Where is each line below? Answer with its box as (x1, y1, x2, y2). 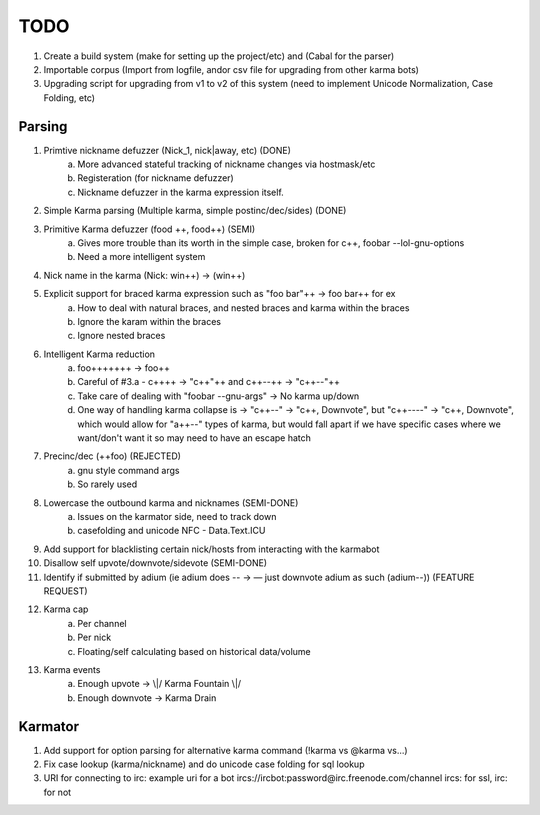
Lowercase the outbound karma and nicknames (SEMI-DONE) (43, 496, 299, 509)
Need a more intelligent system (77, 251, 206, 263)
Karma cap (43, 603, 89, 615)
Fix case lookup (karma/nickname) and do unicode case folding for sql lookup (43, 758, 365, 770)
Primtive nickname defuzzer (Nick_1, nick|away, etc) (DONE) (43, 144, 292, 156)
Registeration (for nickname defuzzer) (77, 172, 234, 184)
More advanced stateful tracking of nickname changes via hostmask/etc (77, 158, 376, 170)
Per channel (77, 617, 127, 629)
